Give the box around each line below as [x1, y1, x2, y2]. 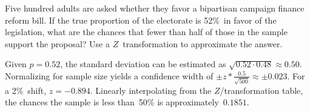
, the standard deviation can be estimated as [60, 58, 226, 70]
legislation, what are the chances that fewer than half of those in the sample [5, 25, 288, 38]
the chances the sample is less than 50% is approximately [5, 96, 219, 108]
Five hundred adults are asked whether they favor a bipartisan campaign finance [5, 2, 305, 14]
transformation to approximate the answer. [123, 37, 283, 50]
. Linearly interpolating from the [90, 84, 212, 96]
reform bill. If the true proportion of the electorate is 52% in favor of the [5, 13, 277, 26]
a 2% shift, [5, 84, 47, 96]
